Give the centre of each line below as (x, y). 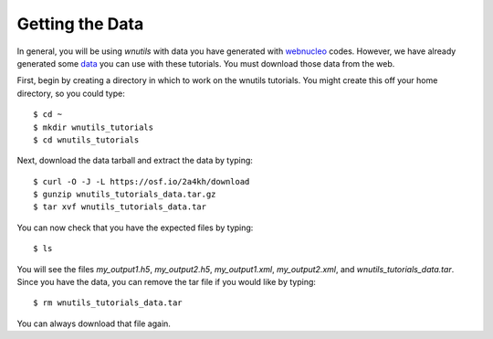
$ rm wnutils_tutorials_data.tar (108, 303)
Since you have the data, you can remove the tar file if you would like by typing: (167, 282)
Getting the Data (80, 24)
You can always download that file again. (94, 323)
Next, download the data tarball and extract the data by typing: (135, 161)
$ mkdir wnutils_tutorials (94, 127)
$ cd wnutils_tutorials (86, 140)
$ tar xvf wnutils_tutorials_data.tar (120, 207)
